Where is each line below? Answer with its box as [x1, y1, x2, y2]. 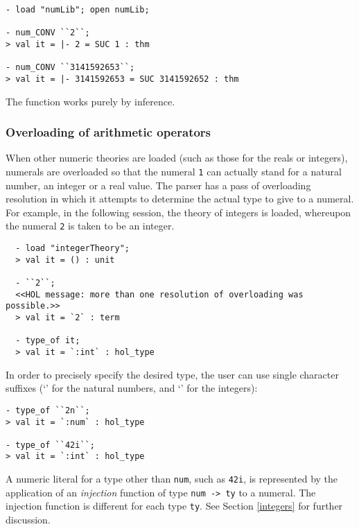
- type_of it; [15, 336, 80, 346]
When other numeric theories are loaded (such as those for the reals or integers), [6, 150, 348, 165]
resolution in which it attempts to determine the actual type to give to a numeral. [6, 191, 354, 206]
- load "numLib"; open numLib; [6, 5, 150, 15]
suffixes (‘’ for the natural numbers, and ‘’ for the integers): [6, 381, 258, 395]
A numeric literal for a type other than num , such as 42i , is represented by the [6, 471, 338, 486]
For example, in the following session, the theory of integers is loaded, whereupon [6, 205, 351, 219]
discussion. [6, 512, 51, 527]
